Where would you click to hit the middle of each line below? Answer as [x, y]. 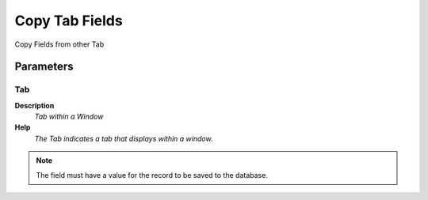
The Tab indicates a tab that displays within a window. [124, 138]
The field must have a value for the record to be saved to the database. [152, 175]
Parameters [44, 67]
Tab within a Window [69, 117]
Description [34, 105]
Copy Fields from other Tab [59, 44]
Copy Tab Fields [69, 21]
